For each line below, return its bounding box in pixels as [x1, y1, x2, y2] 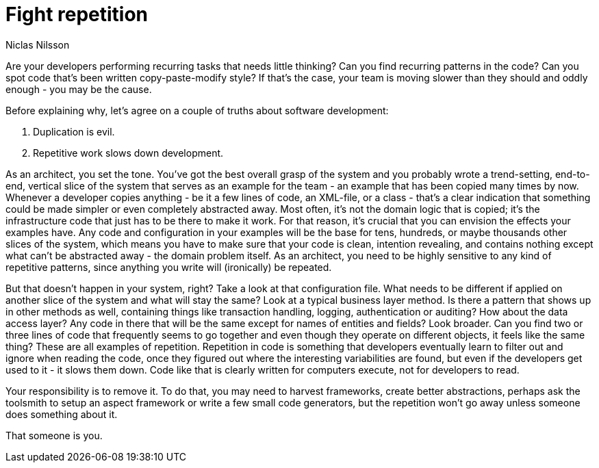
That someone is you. [5, 429, 103, 441]
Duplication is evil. [33, 125, 115, 138]
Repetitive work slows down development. [33, 146, 224, 159]
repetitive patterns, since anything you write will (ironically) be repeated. [5, 261, 332, 273]
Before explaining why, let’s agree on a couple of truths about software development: [5, 104, 389, 116]
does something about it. [5, 408, 118, 420]
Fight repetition [5, 3, 149, 26]
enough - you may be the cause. [5, 83, 152, 95]
